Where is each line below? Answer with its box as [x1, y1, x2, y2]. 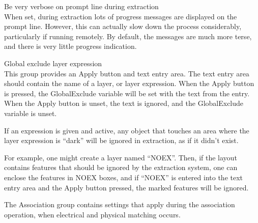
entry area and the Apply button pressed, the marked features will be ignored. [4, 182, 249, 192]
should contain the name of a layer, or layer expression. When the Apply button [4, 78, 254, 89]
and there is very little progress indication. [4, 41, 137, 51]
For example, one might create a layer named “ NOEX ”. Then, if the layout [4, 152, 237, 162]
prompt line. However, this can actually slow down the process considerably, [4, 21, 242, 32]
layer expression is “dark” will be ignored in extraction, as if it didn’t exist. [4, 135, 239, 146]
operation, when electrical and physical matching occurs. [4, 209, 181, 219]
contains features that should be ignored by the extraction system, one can [4, 162, 238, 173]
